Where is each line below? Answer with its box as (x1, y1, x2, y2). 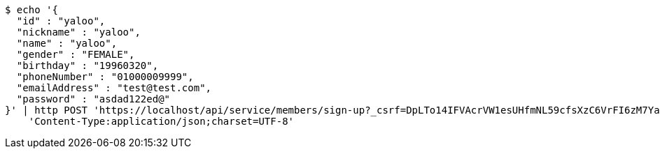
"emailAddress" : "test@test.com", (16, 82, 212, 93)
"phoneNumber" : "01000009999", (16, 71, 194, 82)
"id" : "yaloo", (16, 15, 106, 26)
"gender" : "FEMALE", (16, 49, 135, 60)
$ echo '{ (5, 4, 58, 15)
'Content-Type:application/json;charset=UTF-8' (28, 116, 295, 127)
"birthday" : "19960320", (16, 60, 159, 71)
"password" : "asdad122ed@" (16, 93, 171, 105)
